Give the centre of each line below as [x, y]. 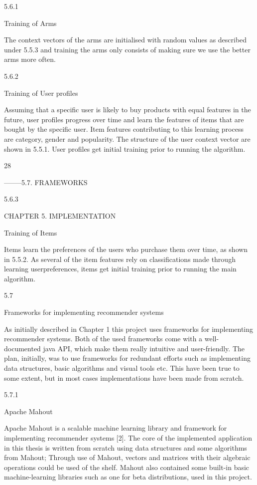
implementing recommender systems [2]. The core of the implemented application [128, 438]
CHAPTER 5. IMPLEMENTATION [60, 215]
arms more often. [30, 59]
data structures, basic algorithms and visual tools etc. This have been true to [122, 368]
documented [22, 348]
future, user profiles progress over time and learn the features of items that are [124, 119]
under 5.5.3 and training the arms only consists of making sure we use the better [127, 49]
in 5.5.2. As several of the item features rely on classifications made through [120, 259]
